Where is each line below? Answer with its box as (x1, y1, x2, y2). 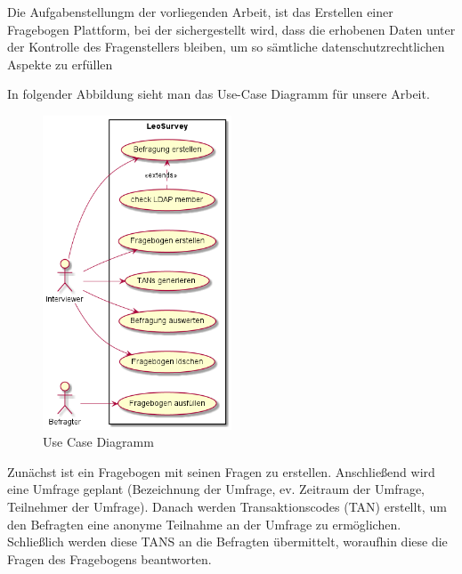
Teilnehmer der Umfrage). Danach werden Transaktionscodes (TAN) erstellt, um (7, 497, 447, 516)
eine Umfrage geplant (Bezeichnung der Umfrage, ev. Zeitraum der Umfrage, (7, 480, 426, 498)
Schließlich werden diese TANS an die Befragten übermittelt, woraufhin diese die (7, 532, 448, 551)
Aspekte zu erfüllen (7, 54, 113, 73)
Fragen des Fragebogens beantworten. (7, 549, 212, 568)
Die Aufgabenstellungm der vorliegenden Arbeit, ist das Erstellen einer (7, 3, 393, 20)
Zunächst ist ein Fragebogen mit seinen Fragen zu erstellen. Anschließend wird (7, 462, 435, 481)
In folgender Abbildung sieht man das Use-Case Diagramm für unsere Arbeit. (7, 85, 430, 103)
